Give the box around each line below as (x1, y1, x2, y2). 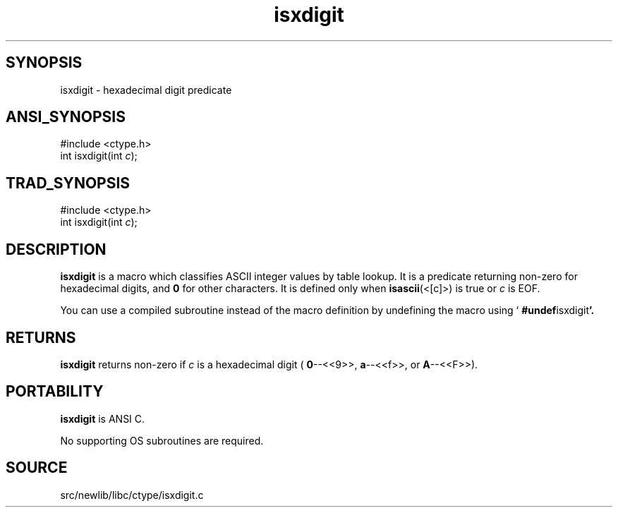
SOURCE (6, 459, 68, 477)
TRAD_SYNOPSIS (6, 174, 131, 192)
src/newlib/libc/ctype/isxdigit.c (60, 488, 204, 501)
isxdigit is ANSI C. (60, 412, 145, 425)
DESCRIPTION (6, 240, 107, 258)
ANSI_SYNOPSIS (6, 108, 126, 126)
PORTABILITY (6, 382, 104, 401)
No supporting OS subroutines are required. (60, 434, 264, 447)
